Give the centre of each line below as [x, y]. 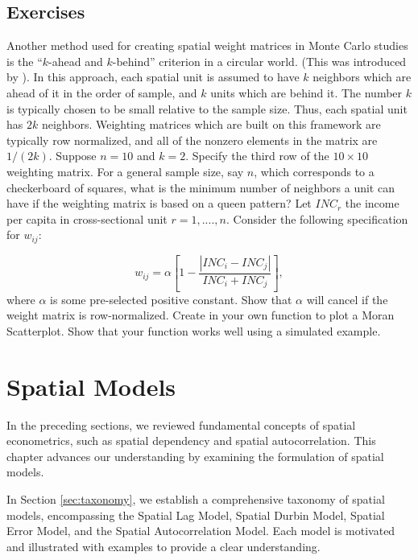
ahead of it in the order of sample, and [102, 92]
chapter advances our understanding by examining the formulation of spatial [195, 456]
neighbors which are [362, 77]
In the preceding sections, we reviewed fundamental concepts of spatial [181, 424]
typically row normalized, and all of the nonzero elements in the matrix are [192, 140]
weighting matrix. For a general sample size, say [125, 171]
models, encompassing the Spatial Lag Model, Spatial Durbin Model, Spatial [196, 515]
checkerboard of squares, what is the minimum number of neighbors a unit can [201, 187]
